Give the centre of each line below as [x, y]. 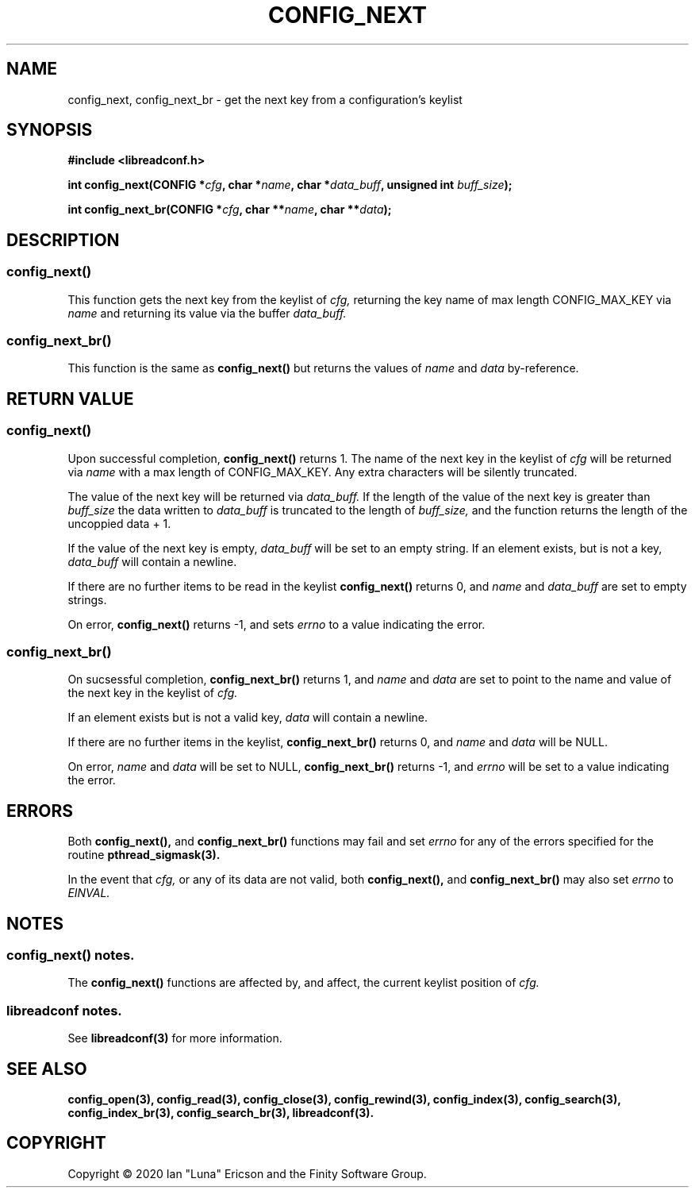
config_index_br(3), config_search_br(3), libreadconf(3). [221, 1113]
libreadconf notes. [64, 1010]
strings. [87, 599]
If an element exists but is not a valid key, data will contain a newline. [248, 718]
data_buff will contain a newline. [152, 561]
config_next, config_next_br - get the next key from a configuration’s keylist [265, 99]
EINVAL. [89, 893]
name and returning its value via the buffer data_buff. [207, 313]
